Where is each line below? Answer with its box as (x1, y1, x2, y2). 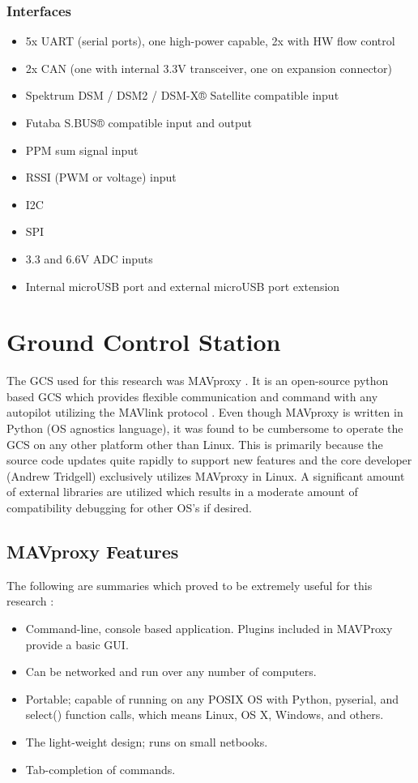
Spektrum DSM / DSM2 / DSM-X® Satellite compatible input (25, 87, 339, 104)
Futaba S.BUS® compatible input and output (25, 114, 252, 130)
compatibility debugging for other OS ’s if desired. (6, 499, 252, 516)
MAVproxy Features (6, 539, 179, 564)
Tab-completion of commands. (25, 760, 176, 777)
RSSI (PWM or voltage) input (25, 169, 177, 186)
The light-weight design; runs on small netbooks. (25, 733, 268, 750)
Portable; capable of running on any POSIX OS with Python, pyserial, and (25, 690, 399, 707)
